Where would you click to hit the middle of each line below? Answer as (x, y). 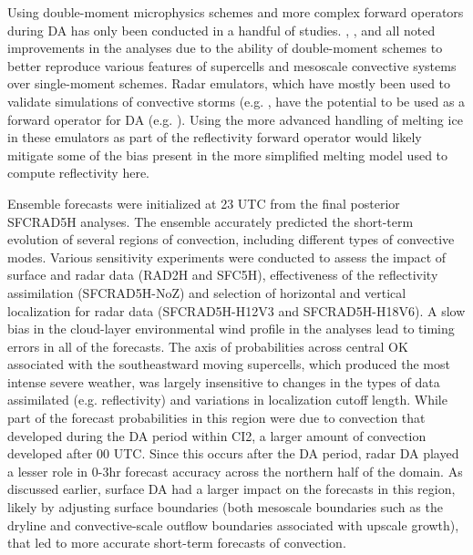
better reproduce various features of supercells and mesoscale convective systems (232, 65)
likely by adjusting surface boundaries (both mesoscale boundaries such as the (225, 507)
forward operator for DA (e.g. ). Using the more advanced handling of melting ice (235, 119)
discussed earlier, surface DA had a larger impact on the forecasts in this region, (231, 489)
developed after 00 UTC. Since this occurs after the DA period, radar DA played (233, 453)
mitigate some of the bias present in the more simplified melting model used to (228, 154)
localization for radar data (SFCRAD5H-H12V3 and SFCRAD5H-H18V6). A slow (236, 310)
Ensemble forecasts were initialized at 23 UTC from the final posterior (204, 203)
